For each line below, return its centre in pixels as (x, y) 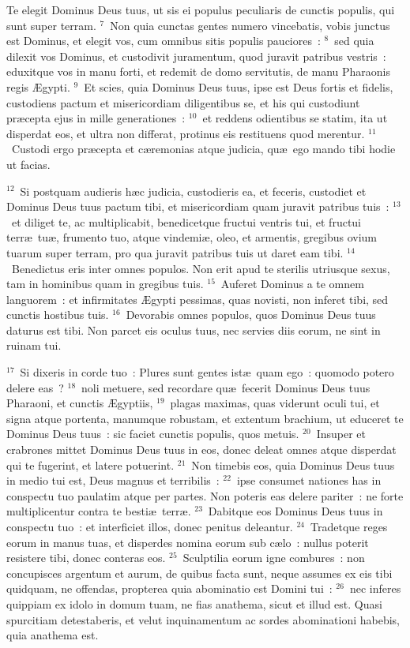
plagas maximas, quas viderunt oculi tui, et (275, 403)
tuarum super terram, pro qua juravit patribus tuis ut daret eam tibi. (175, 252)
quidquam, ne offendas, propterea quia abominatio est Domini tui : (169, 588)
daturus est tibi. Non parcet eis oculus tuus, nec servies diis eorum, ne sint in (194, 330)
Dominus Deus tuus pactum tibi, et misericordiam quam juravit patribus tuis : (198, 206)
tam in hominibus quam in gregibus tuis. (105, 284)
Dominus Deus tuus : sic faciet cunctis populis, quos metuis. (153, 434)
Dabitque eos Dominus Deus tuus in (295, 511)
